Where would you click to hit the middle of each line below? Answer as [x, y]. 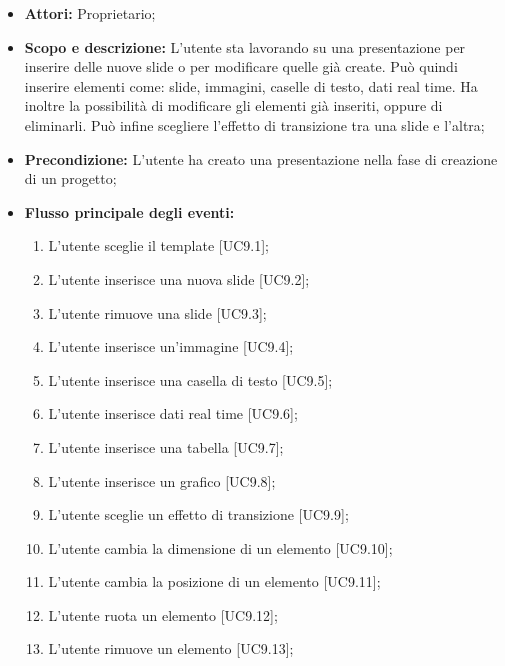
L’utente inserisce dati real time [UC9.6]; [173, 413]
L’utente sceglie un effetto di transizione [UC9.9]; [198, 514]
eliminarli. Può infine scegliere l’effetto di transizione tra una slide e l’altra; [254, 124]
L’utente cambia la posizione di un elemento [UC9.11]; [214, 581]
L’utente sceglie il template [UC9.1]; [158, 245]
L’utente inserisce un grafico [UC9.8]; [162, 480]
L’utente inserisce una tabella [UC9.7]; [166, 446]
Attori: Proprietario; [90, 13]
